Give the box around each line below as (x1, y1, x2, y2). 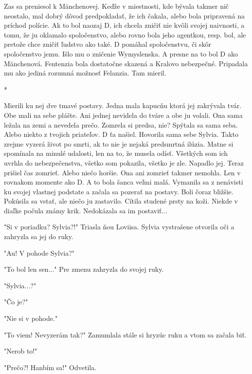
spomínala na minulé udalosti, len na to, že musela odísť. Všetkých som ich (4, 148, 228, 158)
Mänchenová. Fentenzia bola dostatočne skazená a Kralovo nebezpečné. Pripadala (4, 58, 248, 68)
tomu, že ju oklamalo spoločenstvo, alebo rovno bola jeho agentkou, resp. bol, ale (4, 29, 246, 39)
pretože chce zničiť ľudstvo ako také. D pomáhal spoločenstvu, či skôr (4, 39, 211, 49)
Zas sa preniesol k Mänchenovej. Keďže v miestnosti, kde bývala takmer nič (4, 1, 229, 11)
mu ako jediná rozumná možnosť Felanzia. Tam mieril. (4, 68, 166, 78)
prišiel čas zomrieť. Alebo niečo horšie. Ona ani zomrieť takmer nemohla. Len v (4, 167, 241, 177)
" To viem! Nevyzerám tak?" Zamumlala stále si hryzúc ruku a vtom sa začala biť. (4, 329, 247, 339)
